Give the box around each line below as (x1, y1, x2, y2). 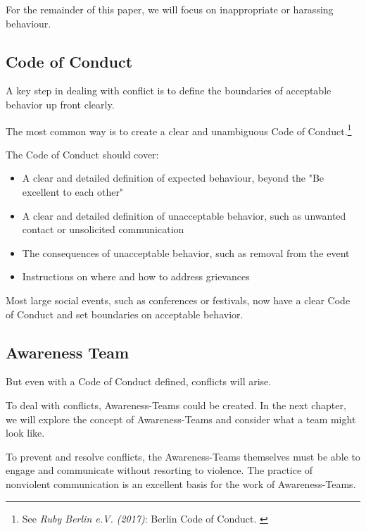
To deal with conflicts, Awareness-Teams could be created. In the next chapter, (6, 397, 346, 412)
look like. (6, 425, 45, 440)
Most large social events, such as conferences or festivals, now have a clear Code (6, 292, 351, 307)
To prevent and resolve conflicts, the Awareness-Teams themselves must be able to (6, 449, 360, 463)
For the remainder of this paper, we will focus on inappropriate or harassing (6, 2, 334, 16)
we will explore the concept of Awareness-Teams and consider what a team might (6, 411, 356, 426)
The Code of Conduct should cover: (6, 146, 159, 161)
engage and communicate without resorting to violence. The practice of (6, 463, 313, 477)
